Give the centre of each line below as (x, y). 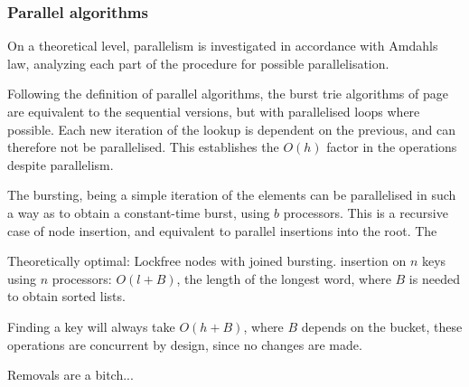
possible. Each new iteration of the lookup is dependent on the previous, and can (232, 129)
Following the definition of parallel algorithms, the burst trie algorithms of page (228, 94)
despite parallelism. (61, 164)
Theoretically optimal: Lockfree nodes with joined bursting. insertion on (207, 261)
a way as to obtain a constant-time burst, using (139, 212)
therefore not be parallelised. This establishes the (143, 147)
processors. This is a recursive (366, 212)
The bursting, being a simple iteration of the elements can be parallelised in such (232, 195)
